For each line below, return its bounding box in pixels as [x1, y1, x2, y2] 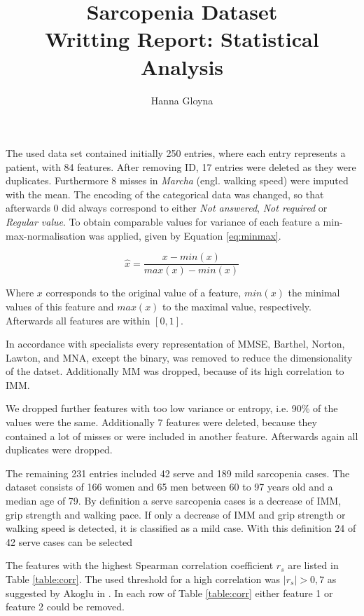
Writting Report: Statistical [45, 25, 319, 53]
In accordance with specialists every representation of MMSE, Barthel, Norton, [6, 336, 345, 351]
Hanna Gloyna [150, 93, 213, 107]
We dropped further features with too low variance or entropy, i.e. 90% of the [6, 401, 338, 416]
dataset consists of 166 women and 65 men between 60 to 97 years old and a [6, 479, 333, 494]
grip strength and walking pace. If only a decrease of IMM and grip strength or [6, 507, 346, 521]
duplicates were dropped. [6, 442, 113, 457]
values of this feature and [6, 299, 114, 313]
